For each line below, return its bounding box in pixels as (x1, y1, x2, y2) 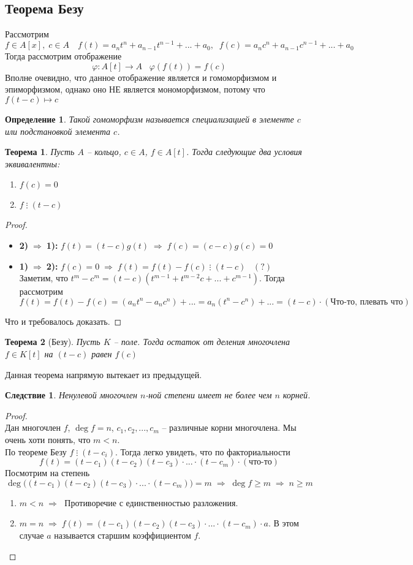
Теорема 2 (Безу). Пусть (5, 335, 100, 348)
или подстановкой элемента (5, 124, 111, 137)
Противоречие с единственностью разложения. (64, 496, 238, 509)
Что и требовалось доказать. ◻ (5, 314, 122, 327)
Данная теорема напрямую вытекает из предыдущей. (5, 368, 202, 381)
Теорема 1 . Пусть (5, 145, 75, 158)
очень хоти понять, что (5, 433, 91, 446)
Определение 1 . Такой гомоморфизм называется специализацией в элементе (5, 113, 294, 126)
